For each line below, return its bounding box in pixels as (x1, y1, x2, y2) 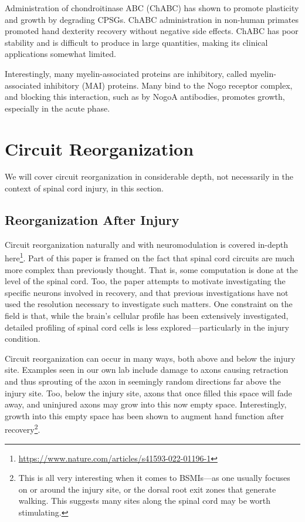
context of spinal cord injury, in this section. (5, 182, 164, 194)
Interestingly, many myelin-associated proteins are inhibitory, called (5, 67, 248, 79)
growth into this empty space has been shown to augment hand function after (5, 409, 284, 422)
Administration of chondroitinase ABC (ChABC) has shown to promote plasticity (5, 2, 299, 14)
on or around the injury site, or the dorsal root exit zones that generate (18, 483, 276, 495)
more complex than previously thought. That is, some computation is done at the (5, 263, 298, 275)
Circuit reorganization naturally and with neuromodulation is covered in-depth (5, 238, 288, 250)
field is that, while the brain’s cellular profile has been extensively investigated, (5, 309, 289, 322)
